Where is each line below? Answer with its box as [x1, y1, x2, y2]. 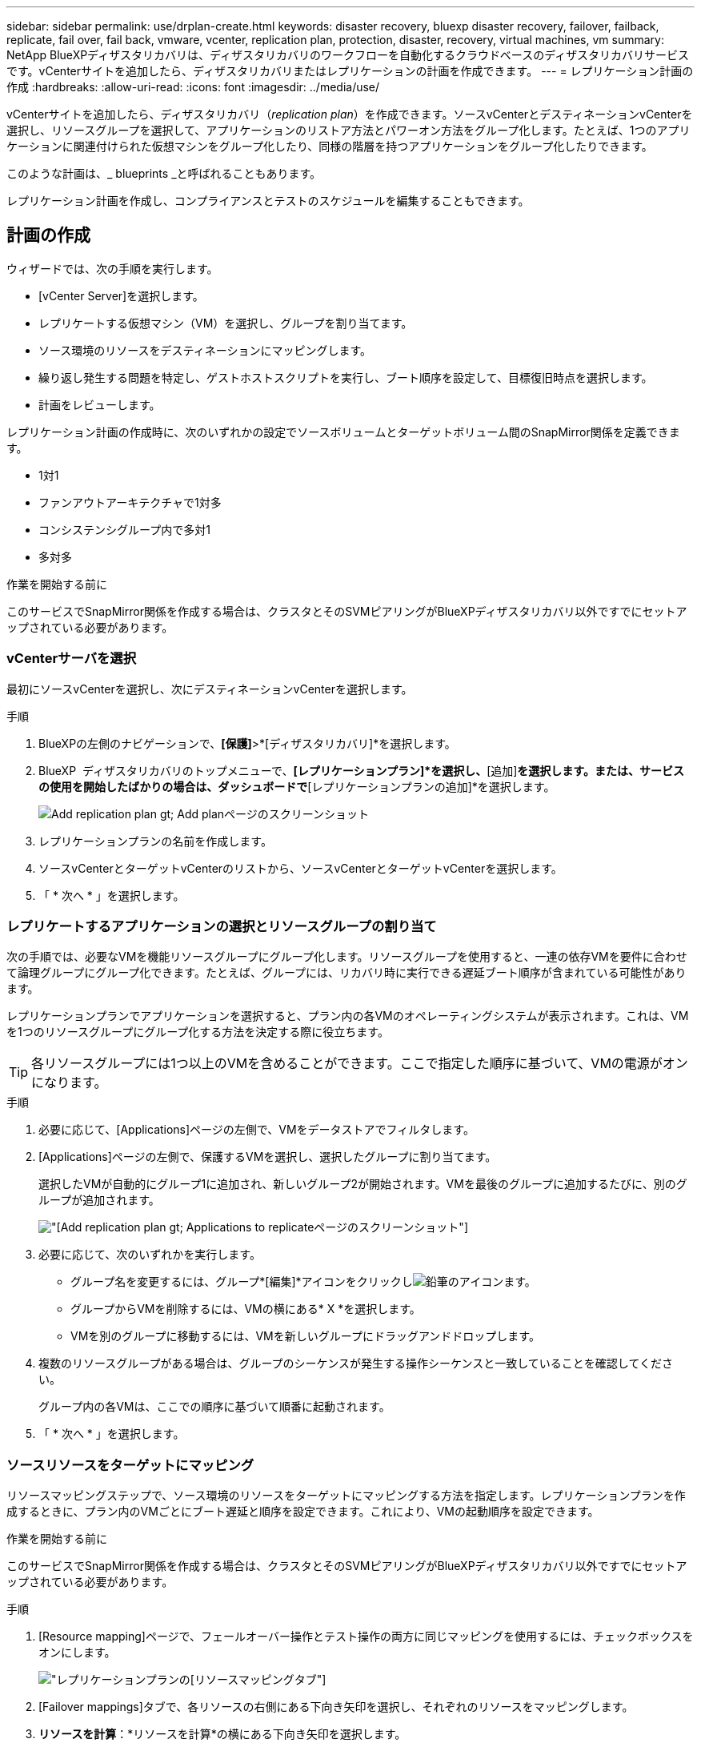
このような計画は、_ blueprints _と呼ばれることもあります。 [6, 167, 322, 180]
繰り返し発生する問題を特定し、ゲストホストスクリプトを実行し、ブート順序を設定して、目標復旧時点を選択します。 [38, 370, 653, 384]
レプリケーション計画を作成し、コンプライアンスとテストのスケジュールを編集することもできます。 [6, 194, 530, 207]
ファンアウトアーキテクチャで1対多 [38, 495, 222, 509]
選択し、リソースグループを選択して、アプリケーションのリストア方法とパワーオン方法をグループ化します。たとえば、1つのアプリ [6, 123, 691, 137]
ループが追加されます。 [38, 1193, 160, 1207]
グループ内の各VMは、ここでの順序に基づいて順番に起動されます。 [38, 1400, 391, 1414]
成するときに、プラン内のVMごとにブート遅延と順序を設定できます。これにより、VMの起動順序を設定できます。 [6, 1504, 599, 1519]
